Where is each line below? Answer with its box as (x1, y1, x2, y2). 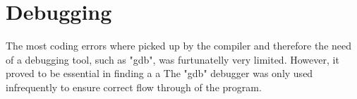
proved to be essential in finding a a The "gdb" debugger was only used (6, 66, 313, 81)
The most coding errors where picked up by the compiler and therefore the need (6, 38, 352, 53)
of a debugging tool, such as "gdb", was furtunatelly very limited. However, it (6, 52, 339, 66)
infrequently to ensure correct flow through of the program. (6, 79, 262, 94)
